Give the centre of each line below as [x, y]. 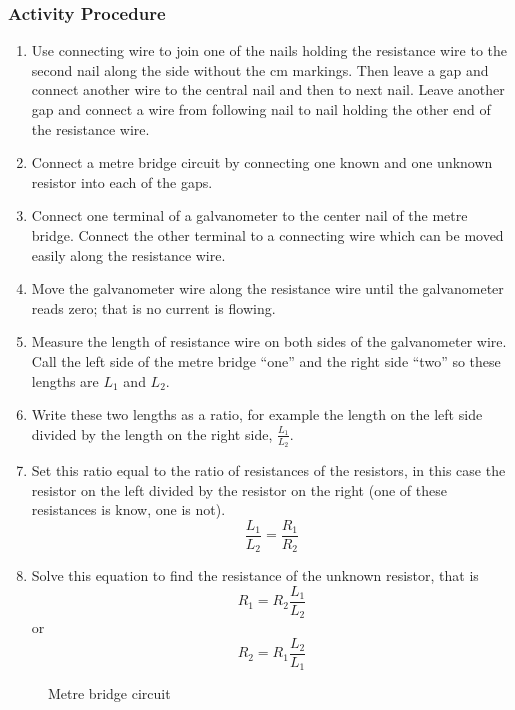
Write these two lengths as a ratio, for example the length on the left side [257, 414]
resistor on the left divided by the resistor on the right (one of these [239, 489]
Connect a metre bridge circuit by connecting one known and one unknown [262, 162]
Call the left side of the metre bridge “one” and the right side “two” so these [266, 360]
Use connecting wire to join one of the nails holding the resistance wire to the [269, 50]
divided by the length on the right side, [152, 433]
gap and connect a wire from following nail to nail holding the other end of [261, 109]
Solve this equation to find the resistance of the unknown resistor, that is [255, 575]
